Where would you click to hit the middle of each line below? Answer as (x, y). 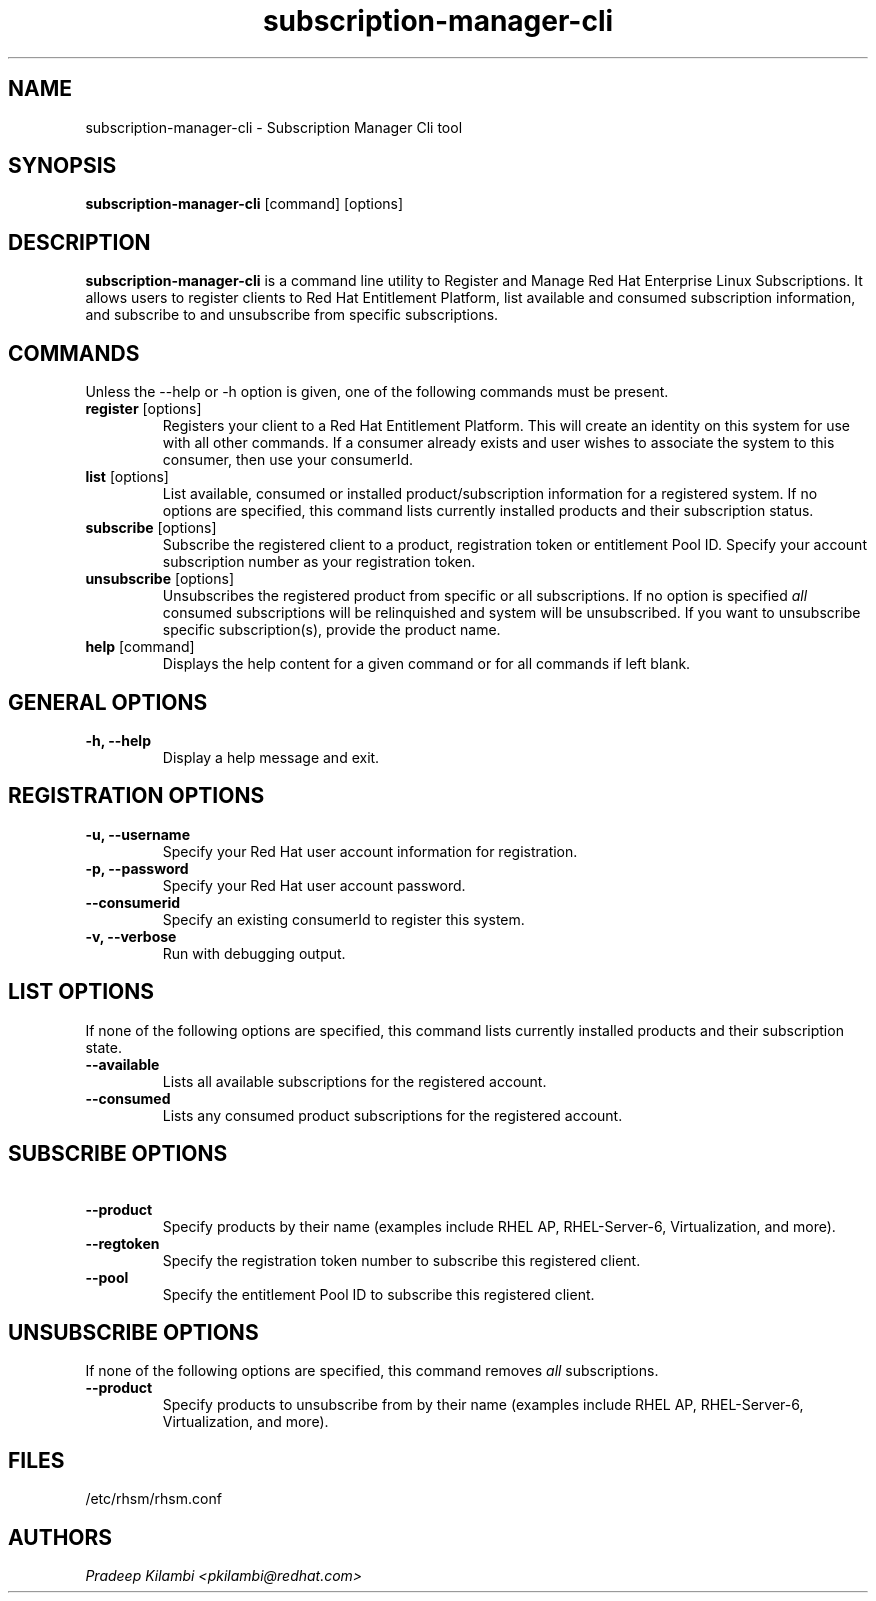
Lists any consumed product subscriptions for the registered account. (392, 1115)
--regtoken (122, 1243)
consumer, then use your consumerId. (288, 460)
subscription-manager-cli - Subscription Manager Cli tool (274, 127)
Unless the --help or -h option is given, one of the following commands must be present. (377, 392)
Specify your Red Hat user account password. (314, 885)
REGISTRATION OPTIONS (136, 796)
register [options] (143, 409)
